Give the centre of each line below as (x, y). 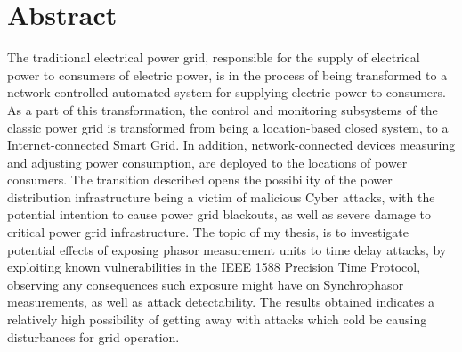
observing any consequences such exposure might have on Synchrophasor (206, 284)
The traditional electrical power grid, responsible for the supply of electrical (214, 57)
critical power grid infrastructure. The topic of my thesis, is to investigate (208, 232)
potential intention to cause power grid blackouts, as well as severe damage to (219, 214)
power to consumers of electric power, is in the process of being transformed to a (227, 74)
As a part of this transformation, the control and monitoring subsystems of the (223, 109)
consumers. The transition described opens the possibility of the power (200, 180)
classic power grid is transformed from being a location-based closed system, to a (228, 127)
